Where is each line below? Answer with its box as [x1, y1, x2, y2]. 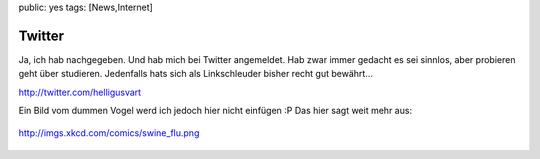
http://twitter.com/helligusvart [18, 86, 142, 98]
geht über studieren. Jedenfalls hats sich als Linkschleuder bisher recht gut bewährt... [18, 68, 374, 80]
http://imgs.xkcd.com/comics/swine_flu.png [18, 127, 200, 139]
